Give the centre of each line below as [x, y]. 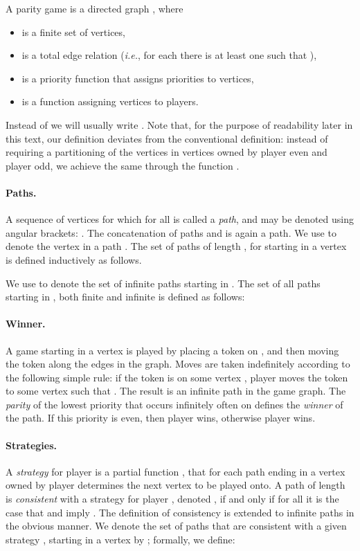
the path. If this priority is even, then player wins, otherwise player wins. [161, 418]
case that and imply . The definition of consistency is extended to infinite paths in [180, 512]
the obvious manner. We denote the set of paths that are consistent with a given [176, 526]
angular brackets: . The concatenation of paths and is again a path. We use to [171, 232]
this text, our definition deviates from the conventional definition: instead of [167, 138]
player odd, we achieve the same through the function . [123, 165]
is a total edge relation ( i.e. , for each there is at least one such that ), [169, 55]
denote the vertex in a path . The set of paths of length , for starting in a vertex [176, 246]
